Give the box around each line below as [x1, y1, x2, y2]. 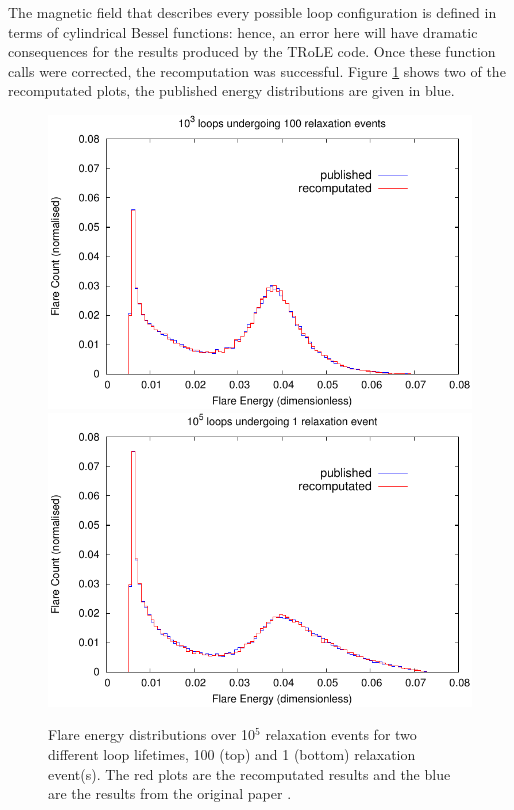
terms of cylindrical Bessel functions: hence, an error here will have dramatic [8, 21, 478, 42]
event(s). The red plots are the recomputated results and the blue [48, 763, 451, 784]
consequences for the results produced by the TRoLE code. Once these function [8, 41, 496, 62]
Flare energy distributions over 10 [48, 724, 256, 745]
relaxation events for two [265, 724, 417, 745]
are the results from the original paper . [48, 783, 292, 804]
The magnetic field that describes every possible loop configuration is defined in [8, 2, 497, 22]
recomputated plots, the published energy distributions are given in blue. [8, 80, 455, 101]
